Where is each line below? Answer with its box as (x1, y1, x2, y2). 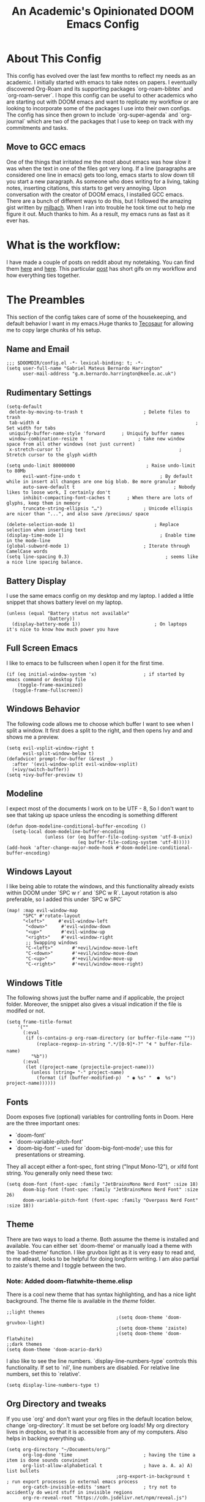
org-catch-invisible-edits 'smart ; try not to (22, 1484, 176, 1490)
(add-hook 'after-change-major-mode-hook (6, 844, 114, 851)
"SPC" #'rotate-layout (22, 913, 81, 919)
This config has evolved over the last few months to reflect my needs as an (6, 72, 196, 79)
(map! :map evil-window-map (6, 908, 78, 914)
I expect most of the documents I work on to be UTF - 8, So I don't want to (6, 804, 194, 812)
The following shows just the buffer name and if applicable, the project (6, 994, 185, 1002)
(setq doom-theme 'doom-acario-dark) (6, 1346, 103, 1353)
